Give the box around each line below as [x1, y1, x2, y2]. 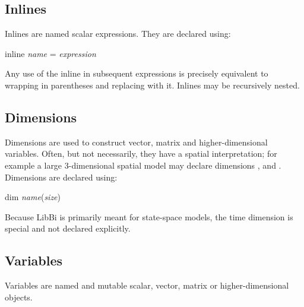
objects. [5, 290, 33, 303]
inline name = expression [5, 47, 96, 59]
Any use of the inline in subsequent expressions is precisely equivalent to [5, 67, 268, 80]
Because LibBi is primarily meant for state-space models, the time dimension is [5, 210, 293, 223]
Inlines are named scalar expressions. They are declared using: [5, 27, 231, 40]
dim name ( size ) [5, 191, 61, 203]
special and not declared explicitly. [5, 222, 131, 235]
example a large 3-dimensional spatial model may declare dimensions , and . [5, 159, 281, 171]
